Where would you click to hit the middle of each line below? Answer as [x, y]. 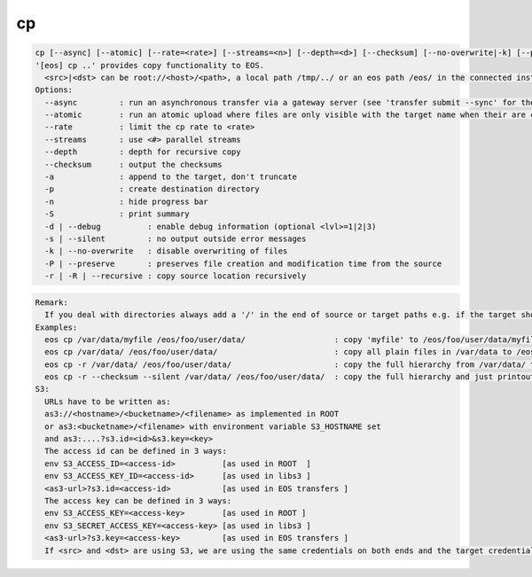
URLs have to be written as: [108, 402]
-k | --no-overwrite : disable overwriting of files [166, 251]
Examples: [56, 327]
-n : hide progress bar [126, 201]
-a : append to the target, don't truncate [171, 177]
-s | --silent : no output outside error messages [176, 239]
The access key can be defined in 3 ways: [138, 501]
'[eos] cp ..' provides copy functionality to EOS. [150, 65]
